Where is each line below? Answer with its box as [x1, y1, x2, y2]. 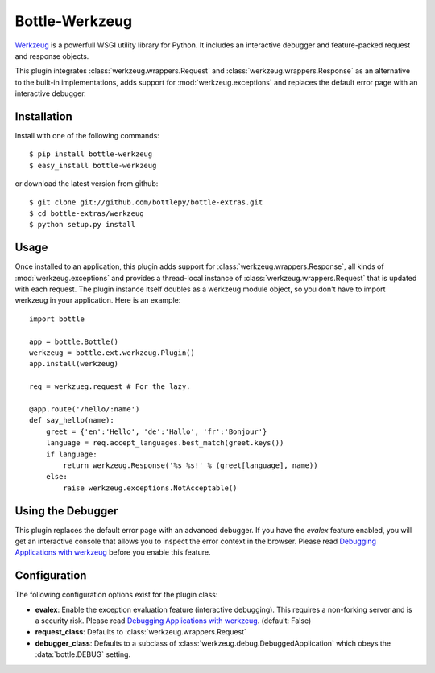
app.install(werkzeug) [29, 359, 119, 369]
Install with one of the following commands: [14, 131, 160, 141]
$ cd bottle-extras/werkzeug [29, 209, 144, 217]
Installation [14, 109, 72, 123]
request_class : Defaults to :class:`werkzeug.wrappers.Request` [35, 627, 247, 637]
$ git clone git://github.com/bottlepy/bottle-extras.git [29, 197, 263, 207]
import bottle [29, 314, 85, 324]
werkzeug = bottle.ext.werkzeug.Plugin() [29, 349, 195, 357]
